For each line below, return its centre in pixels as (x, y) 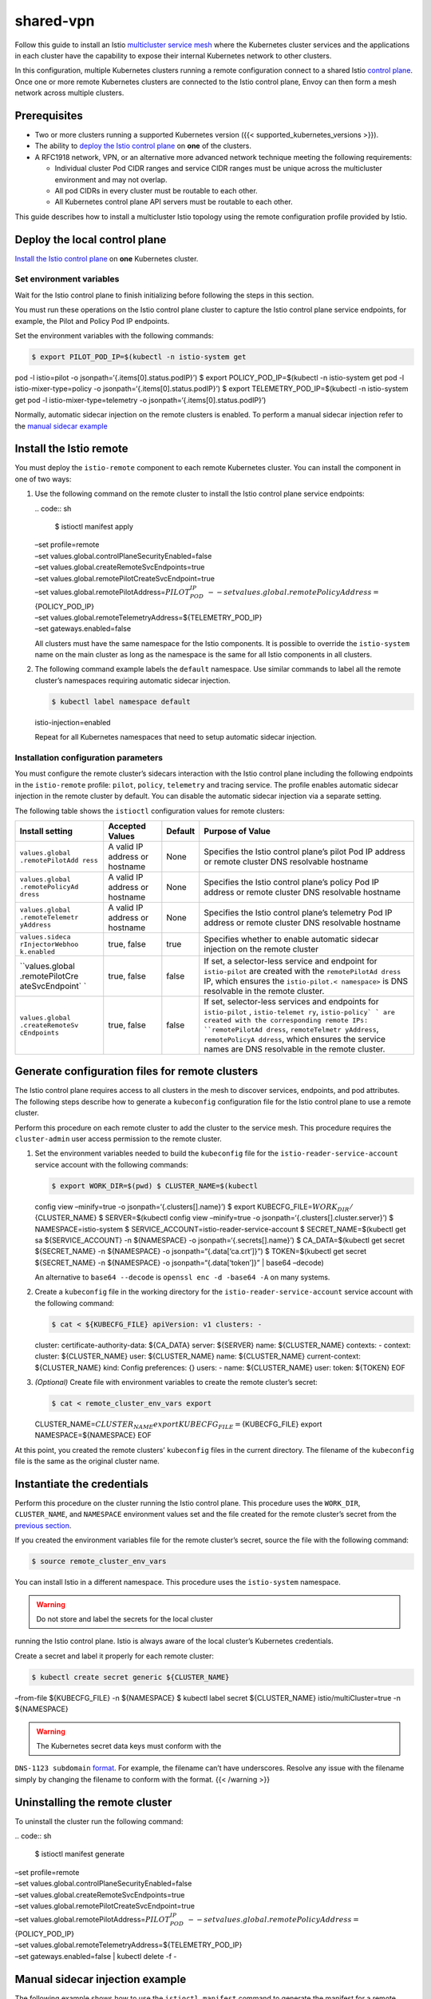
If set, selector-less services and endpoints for (291, 1001)
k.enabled (38, 952)
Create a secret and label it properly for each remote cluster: (115, 1656)
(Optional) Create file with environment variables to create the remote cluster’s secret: (176, 1383)
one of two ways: (43, 479)
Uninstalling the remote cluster (93, 1802)
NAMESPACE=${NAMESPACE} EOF (93, 1435)
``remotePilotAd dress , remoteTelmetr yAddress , (291, 1029)
